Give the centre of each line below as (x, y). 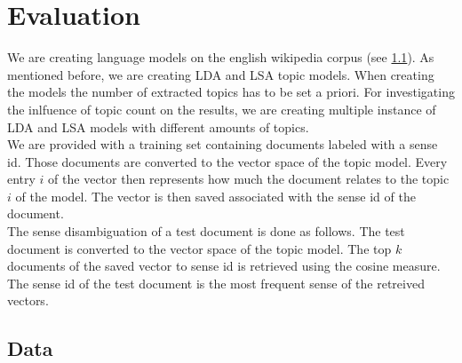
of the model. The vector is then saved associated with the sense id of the (215, 196)
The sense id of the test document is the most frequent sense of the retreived (216, 283)
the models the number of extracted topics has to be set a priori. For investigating (231, 92)
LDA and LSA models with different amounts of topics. (158, 126)
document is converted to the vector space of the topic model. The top (199, 248)
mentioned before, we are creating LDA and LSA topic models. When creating (221, 74)
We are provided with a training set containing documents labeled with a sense (223, 144)
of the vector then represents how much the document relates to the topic (249, 179)
